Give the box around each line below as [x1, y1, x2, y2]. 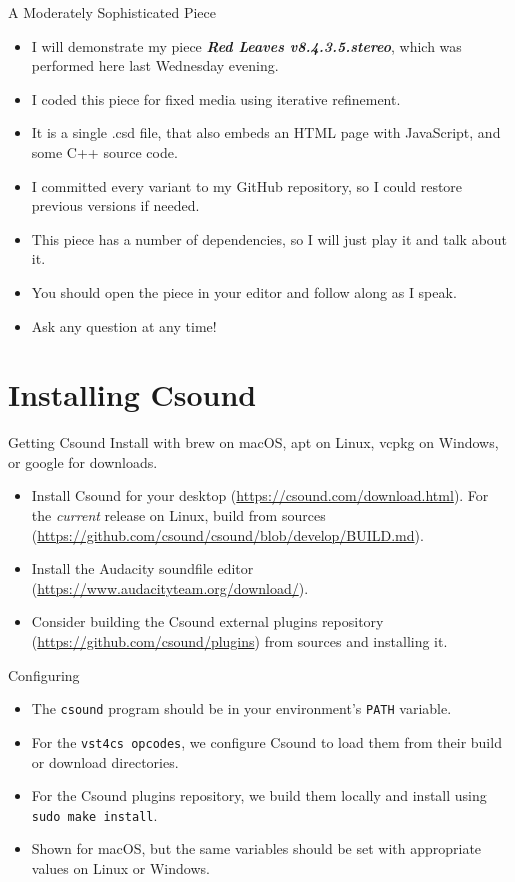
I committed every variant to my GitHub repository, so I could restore [31, 175, 463, 196]
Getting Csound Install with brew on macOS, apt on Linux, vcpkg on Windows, [8, 432, 499, 453]
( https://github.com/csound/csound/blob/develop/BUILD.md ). [31, 524, 424, 545]
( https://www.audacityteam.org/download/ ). [31, 577, 309, 598]
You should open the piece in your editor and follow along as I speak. [31, 281, 457, 302]
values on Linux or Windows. [31, 857, 210, 878]
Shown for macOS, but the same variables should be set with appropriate [31, 838, 482, 859]
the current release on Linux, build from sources [31, 505, 326, 526]
